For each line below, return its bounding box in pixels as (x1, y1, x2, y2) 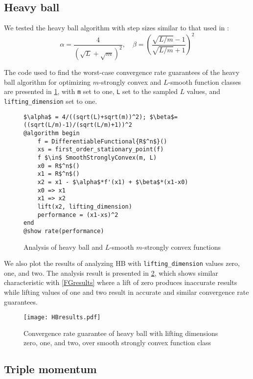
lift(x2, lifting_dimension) (37, 203, 132, 210)
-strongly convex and (99, 76, 161, 87)
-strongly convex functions (142, 241, 221, 252)
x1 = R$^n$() (37, 170, 80, 178)
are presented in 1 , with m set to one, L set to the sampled (4, 86, 178, 96)
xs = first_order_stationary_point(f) (37, 146, 164, 153)
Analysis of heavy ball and (23, 241, 103, 252)
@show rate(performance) (23, 227, 104, 235)
